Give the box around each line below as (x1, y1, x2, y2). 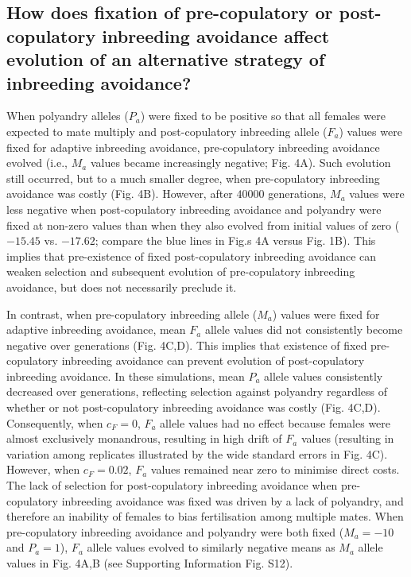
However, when (6, 461, 80, 478)
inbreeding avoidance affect (102, 23, 330, 48)
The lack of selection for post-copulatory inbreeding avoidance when (6, 477, 338, 494)
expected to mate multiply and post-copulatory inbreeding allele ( (6, 122, 328, 139)
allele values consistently (264, 367, 383, 384)
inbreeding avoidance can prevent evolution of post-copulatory (61, 352, 365, 369)
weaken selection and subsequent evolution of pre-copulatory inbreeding (6, 263, 355, 280)
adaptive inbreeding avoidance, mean (6, 321, 186, 338)
